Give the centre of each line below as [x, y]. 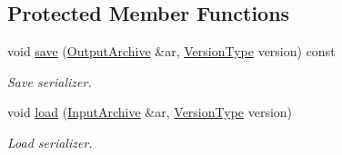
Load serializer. [50, 142]
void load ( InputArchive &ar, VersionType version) [150, 112]
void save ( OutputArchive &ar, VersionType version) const [171, 51]
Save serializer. [50, 81]
